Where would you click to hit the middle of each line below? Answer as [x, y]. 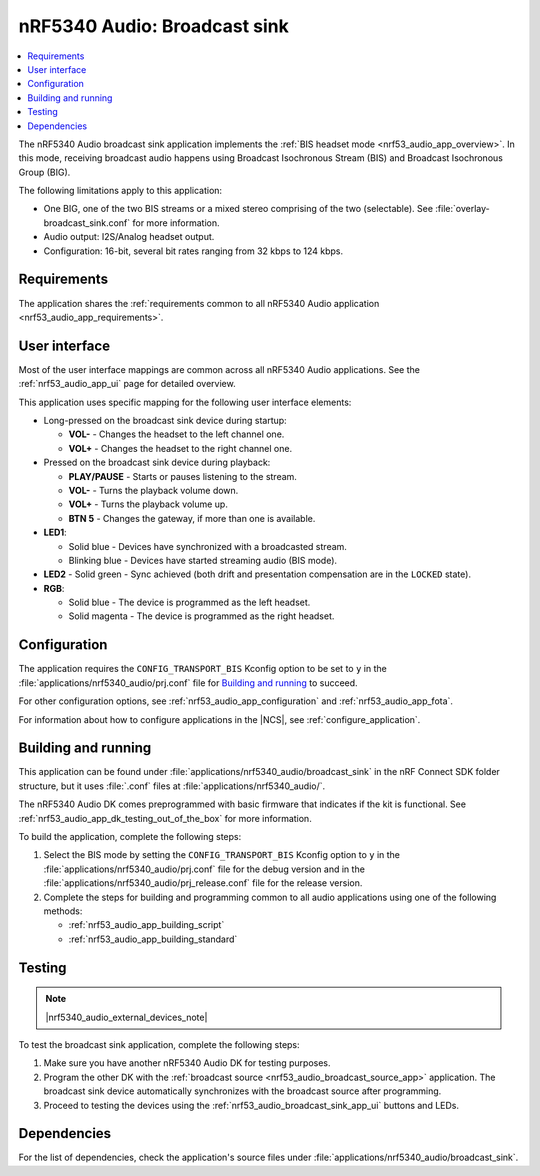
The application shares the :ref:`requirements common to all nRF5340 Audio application [199, 303]
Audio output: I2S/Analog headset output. [129, 237]
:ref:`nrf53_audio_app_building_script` [146, 925]
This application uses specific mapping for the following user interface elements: [185, 402]
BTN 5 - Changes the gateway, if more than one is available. [192, 518]
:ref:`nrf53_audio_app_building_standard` [153, 939]
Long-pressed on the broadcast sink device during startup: [165, 420]
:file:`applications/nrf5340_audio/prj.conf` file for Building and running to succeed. [188, 682]
